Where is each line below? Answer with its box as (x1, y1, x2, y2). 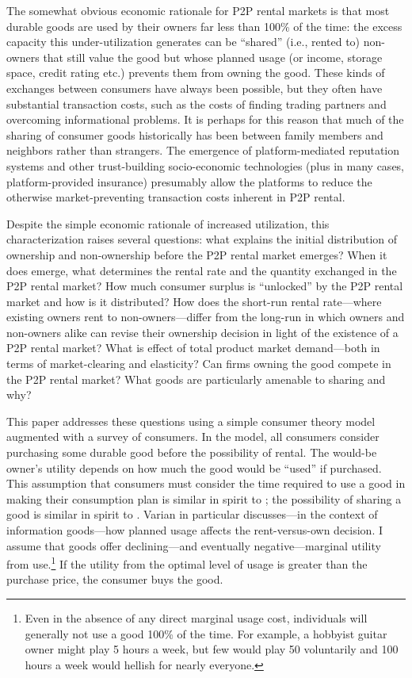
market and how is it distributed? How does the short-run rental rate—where (6, 293, 382, 309)
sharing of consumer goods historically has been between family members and (6, 126, 383, 143)
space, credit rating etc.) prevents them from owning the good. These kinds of (6, 64, 385, 81)
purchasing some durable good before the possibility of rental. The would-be (6, 444, 377, 461)
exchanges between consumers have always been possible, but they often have (6, 79, 383, 96)
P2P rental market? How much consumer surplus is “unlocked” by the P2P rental (6, 278, 403, 294)
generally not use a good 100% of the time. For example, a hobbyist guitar (25, 625, 387, 642)
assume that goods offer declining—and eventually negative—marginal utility (6, 537, 381, 554)
